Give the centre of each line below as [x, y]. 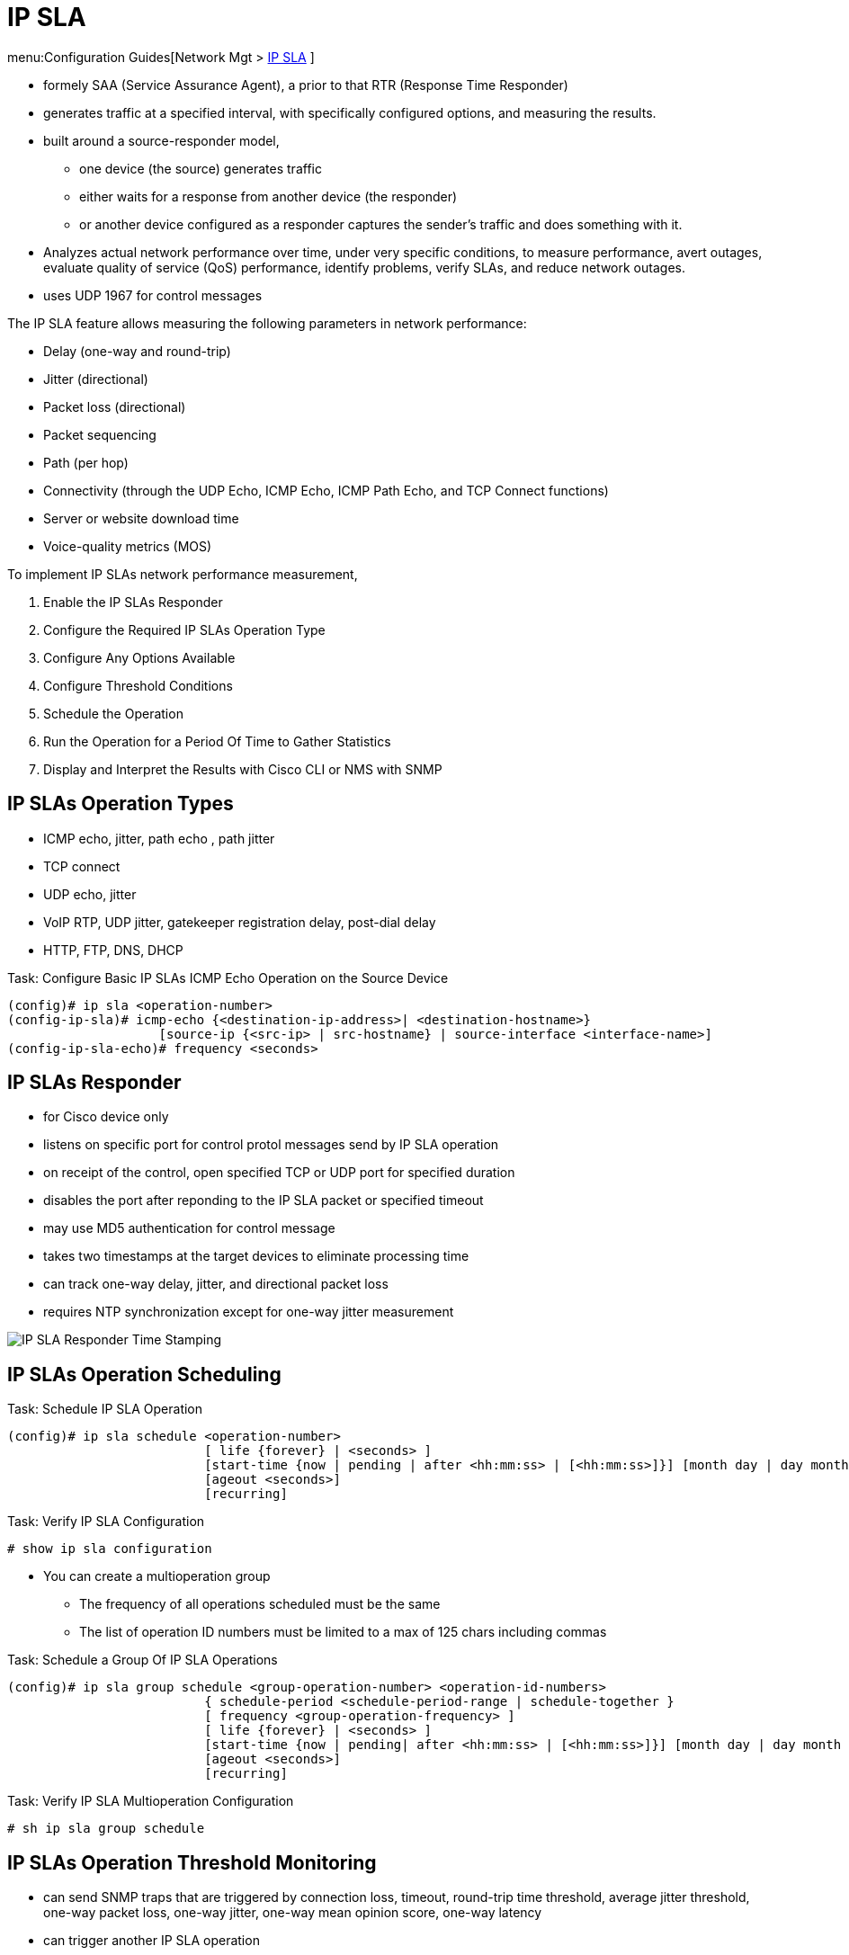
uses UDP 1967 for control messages [153, 295]
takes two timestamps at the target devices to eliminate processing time [256, 1256]
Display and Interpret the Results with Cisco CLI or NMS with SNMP [243, 769]
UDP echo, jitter [90, 894]
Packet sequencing [100, 434]
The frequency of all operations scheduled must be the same [260, 1604]
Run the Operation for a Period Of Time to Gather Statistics [217, 741]
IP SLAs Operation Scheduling [144, 1374]
